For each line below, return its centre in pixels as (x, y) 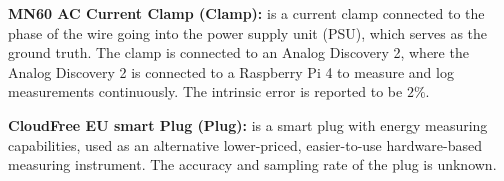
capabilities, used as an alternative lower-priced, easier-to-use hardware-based (245, 144)
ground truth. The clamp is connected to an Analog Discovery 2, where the (238, 52)
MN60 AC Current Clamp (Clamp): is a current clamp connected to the (246, 13)
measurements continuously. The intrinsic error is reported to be (205, 91)
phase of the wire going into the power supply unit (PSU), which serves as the (248, 32)
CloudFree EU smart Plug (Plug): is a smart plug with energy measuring (248, 124)
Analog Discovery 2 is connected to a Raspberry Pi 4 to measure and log (231, 71)
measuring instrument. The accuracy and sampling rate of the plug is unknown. (252, 164)
